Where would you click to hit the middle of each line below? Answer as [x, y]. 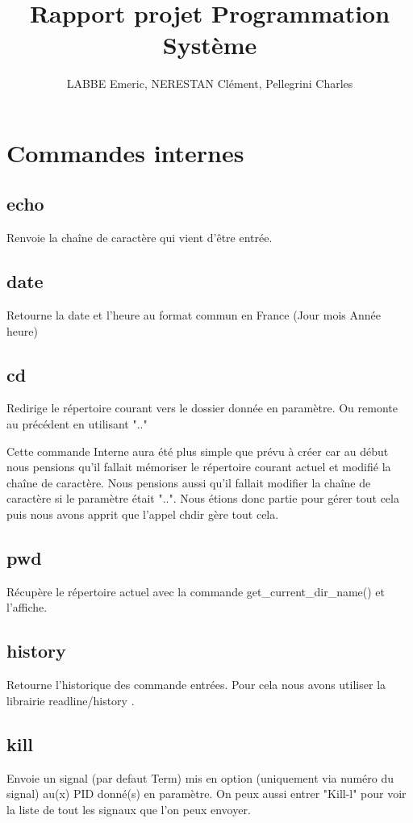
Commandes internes [125, 152]
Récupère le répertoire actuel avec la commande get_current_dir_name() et [196, 591]
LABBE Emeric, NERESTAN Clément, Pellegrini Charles [210, 84]
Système [210, 45]
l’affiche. [27, 607]
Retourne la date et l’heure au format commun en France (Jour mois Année [194, 315]
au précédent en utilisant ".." [77, 424]
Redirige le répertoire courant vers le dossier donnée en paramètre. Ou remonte [202, 408]
